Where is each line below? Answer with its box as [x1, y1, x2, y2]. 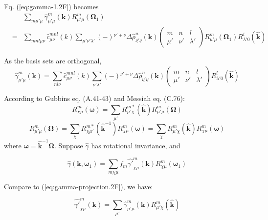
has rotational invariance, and [91, 140, 180, 151]
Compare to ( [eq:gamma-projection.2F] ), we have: [4, 181, 153, 191]
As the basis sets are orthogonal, [4, 56, 102, 66]
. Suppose [54, 140, 83, 151]
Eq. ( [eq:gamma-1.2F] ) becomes [4, 1, 99, 11]
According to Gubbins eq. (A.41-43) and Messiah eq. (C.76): [4, 93, 185, 103]
